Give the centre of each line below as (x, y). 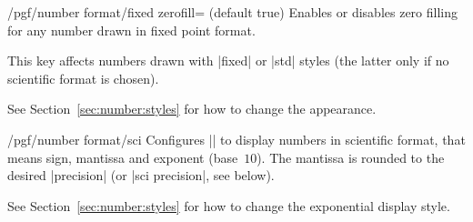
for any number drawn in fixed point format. (131, 30)
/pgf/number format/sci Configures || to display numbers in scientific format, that (236, 139)
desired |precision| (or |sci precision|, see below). (141, 175)
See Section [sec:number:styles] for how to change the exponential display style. (229, 205)
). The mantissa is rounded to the (351, 157)
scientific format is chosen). (83, 78)
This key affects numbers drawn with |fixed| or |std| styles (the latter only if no (228, 61)
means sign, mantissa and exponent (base (123, 157)
